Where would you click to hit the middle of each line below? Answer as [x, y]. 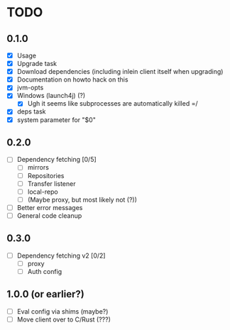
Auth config [45, 271]
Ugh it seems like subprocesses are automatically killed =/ [113, 104]
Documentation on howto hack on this [72, 79]
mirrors [38, 167]
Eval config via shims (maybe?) [62, 311]
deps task [31, 111]
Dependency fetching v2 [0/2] [61, 255]
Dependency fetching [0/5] [56, 160]
